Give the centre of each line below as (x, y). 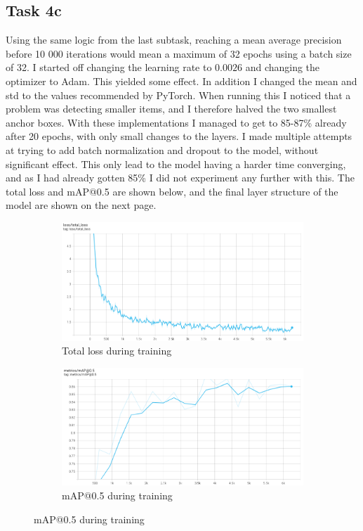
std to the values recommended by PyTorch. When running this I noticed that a (178, 95)
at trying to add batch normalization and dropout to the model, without (162, 149)
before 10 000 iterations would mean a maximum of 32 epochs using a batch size (179, 53)
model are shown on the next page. (81, 205)
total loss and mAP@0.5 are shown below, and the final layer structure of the (172, 191)
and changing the (283, 67)
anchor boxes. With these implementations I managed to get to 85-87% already (176, 122)
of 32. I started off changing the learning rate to (109, 67)
